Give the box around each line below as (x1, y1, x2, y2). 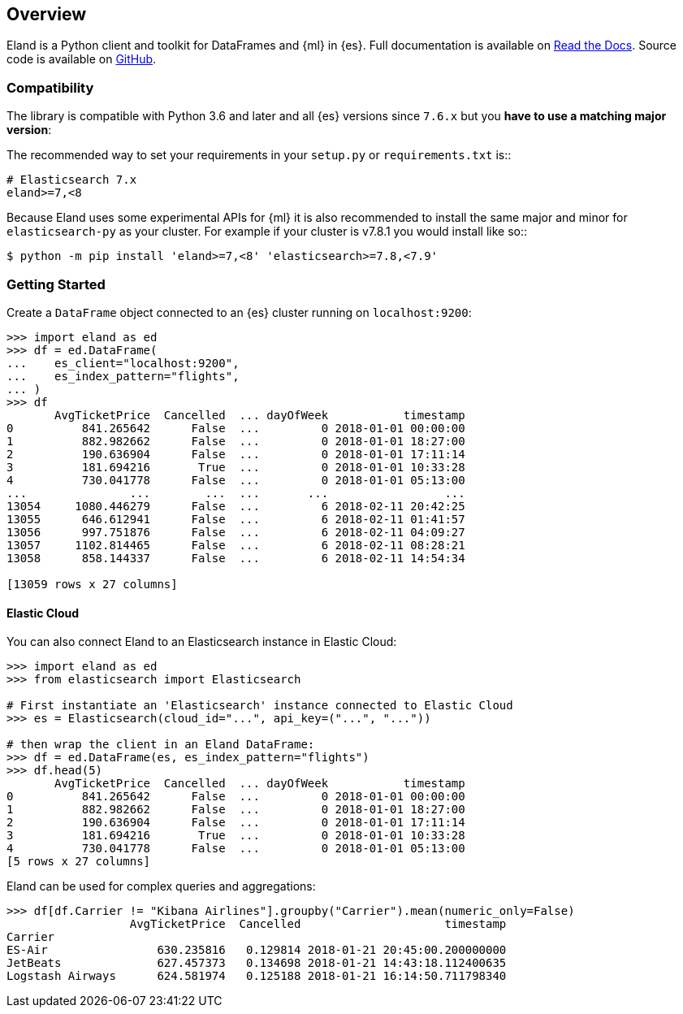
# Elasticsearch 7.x (6, 173, 137, 187)
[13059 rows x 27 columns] (6, 577, 178, 591)
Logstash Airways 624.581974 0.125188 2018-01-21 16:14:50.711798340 (6, 969, 507, 983)
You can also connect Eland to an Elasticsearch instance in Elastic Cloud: (6, 635, 397, 649)
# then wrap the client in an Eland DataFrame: (6, 738, 315, 752)
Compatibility (6, 79, 94, 96)
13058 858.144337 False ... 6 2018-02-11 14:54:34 (6, 551, 465, 565)
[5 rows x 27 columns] (6, 855, 151, 869)
